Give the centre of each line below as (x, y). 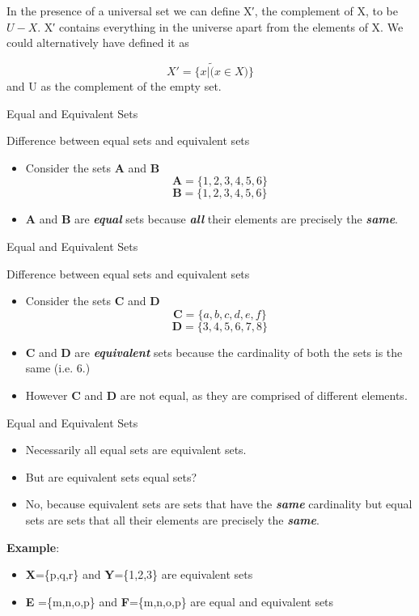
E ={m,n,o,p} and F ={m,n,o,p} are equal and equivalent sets (180, 601)
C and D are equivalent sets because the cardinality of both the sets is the (214, 352)
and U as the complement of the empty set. (114, 86)
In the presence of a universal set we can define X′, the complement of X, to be (202, 11)
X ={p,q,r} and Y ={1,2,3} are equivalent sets (139, 574)
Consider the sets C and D (93, 301)
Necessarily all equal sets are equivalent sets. (136, 450)
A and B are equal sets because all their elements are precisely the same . (212, 219)
